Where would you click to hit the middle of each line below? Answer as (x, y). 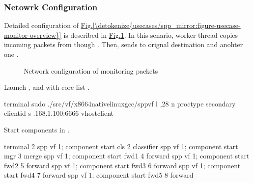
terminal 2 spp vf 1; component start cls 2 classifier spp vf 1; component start (121, 146)
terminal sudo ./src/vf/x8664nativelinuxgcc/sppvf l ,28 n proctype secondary (120, 103)
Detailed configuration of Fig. (48, 25)
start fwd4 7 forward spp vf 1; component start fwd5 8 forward (99, 175)
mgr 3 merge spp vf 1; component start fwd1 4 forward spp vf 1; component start (127, 156)
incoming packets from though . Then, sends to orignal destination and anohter (124, 44)
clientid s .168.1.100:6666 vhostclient (59, 113)
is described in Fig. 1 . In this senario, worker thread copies (151, 35)
